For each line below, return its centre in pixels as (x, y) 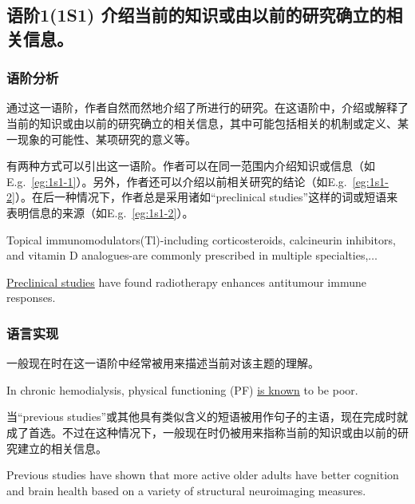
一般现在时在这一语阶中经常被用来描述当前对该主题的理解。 (163, 363)
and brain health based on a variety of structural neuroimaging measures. (186, 490)
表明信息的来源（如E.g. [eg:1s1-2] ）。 (100, 212)
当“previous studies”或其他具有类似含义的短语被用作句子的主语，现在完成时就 (207, 417)
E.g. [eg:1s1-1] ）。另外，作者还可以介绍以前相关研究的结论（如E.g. (177, 181)
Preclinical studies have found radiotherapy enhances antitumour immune (186, 282)
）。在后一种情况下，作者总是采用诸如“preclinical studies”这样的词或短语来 (206, 197)
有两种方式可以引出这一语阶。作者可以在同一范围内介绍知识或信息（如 (191, 166)
